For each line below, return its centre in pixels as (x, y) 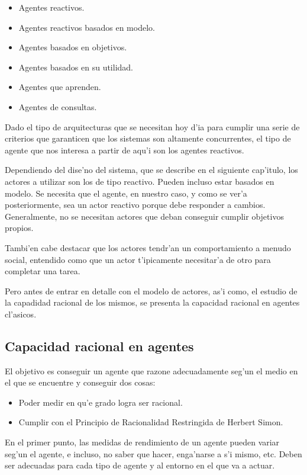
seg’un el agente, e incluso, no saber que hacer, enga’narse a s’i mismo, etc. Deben (153, 453)
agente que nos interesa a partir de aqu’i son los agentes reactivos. (125, 150)
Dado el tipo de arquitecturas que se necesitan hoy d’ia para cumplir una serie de (152, 126)
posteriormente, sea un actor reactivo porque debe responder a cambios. (135, 205)
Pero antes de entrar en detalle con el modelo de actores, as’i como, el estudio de (151, 291)
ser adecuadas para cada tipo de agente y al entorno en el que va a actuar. (140, 465)
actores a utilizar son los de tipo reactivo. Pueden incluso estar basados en (140, 181)
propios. (19, 228)
